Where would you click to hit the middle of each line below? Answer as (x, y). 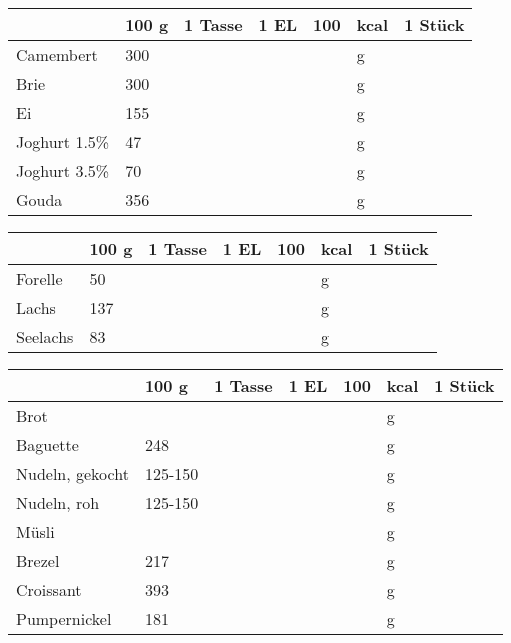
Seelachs (45, 336)
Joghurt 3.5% (63, 170)
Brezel (38, 560)
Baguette (47, 444)
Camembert (57, 54)
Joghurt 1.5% (63, 141)
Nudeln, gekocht (72, 473)
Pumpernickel (64, 618)
